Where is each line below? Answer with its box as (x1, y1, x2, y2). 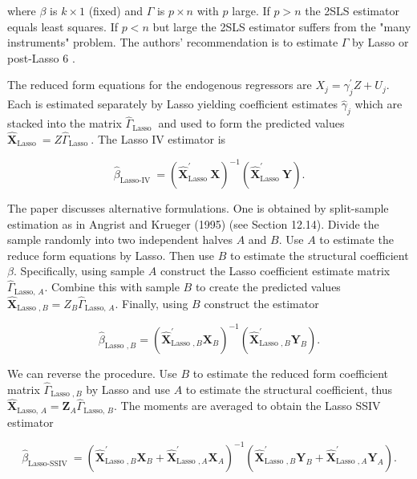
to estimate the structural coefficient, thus (185, 380, 393, 397)
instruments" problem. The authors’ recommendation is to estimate (7, 34, 338, 51)
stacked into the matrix (7, 115, 122, 132)
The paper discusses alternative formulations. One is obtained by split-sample (7, 200, 389, 217)
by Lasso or (352, 34, 409, 51)
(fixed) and (88, 2, 143, 18)
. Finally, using (115, 294, 188, 311)
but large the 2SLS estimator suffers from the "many (152, 18, 411, 35)
